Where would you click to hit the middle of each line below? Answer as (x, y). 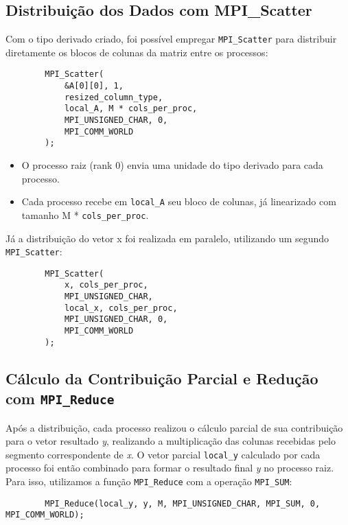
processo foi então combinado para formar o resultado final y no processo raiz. (170, 468)
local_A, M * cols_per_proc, (131, 109)
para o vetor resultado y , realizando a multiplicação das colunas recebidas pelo (171, 441)
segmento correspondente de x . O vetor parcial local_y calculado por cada (163, 454)
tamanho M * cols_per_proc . (85, 214)
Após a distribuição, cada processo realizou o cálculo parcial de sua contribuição (174, 427)
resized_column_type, (114, 97)
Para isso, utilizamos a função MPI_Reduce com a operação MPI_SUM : (149, 481)
